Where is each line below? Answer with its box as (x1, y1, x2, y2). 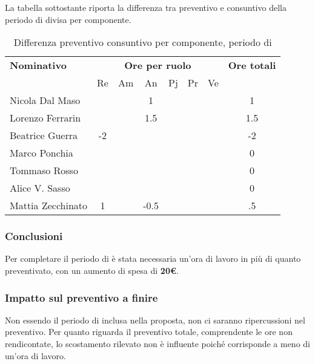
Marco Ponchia (10, 146, 73, 160)
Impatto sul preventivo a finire (5, 290, 158, 305)
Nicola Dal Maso (10, 93, 81, 108)
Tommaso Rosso (10, 163, 78, 178)
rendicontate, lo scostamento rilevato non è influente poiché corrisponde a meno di (5, 337, 310, 349)
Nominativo (10, 58, 67, 73)
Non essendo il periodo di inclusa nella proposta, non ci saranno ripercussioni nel (5, 313, 305, 326)
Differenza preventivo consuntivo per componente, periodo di (13, 35, 272, 50)
